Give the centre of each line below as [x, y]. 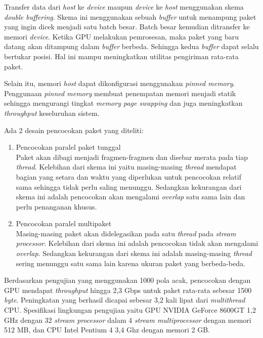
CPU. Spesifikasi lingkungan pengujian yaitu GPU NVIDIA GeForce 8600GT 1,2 [130, 310]
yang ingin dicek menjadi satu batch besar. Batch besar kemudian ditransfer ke [127, 27]
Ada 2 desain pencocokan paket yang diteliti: [74, 130]
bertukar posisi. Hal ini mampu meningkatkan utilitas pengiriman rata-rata [121, 56]
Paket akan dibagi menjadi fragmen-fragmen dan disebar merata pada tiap [132, 157]
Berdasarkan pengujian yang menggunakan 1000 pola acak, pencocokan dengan [127, 280]
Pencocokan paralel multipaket [64, 223]
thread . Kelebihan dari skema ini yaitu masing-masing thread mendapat [126, 167]
